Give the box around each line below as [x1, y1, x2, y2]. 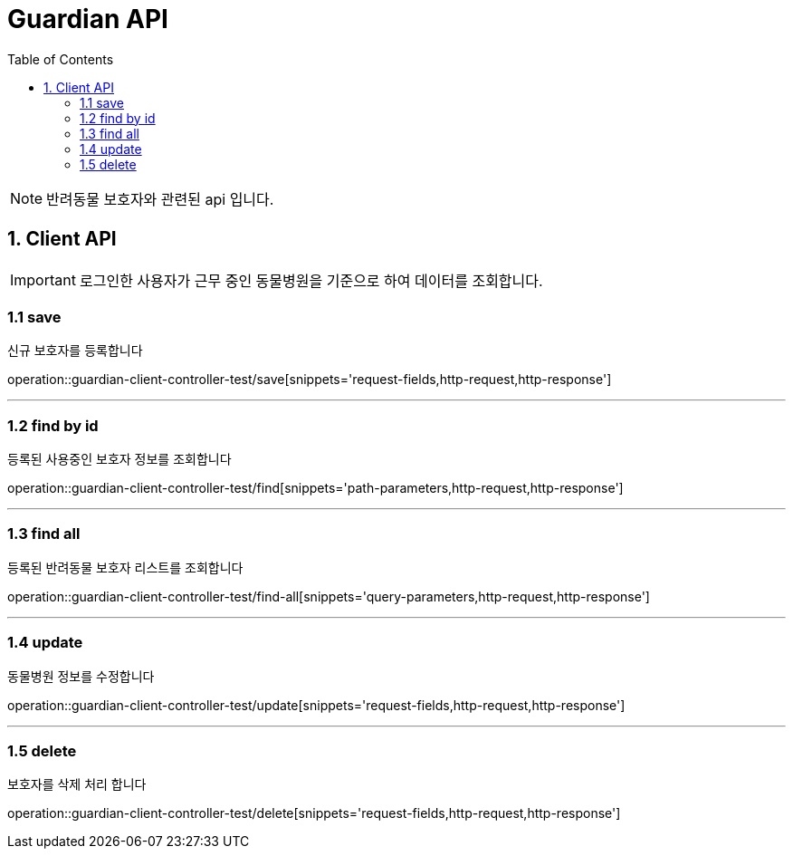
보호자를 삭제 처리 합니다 [7, 776, 147, 793]
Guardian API [7, 4, 168, 34]
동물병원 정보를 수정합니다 [7, 668, 155, 684]
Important [10, 270, 76, 289]
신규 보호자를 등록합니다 [7, 342, 143, 359]
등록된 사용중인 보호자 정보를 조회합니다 [7, 451, 232, 467]
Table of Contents [7, 51, 114, 67]
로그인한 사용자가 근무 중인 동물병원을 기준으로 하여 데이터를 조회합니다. [79, 271, 543, 290]
